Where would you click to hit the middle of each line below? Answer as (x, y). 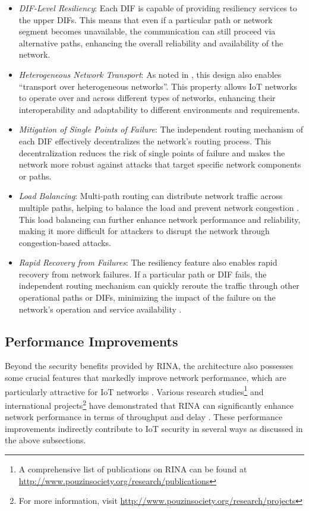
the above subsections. (45, 440)
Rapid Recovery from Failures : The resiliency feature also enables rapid (148, 262)
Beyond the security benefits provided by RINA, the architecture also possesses (149, 366)
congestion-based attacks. (65, 242)
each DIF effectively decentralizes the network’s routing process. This (145, 141)
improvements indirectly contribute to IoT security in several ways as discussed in (154, 428)
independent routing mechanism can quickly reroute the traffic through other (159, 286)
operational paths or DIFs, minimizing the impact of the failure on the (147, 297)
